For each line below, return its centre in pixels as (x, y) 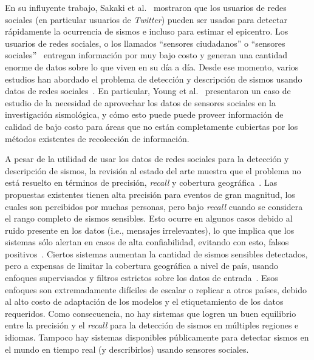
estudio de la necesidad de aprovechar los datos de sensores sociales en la (141, 102)
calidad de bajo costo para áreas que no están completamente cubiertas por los (152, 126)
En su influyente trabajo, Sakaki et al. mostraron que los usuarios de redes (146, 7)
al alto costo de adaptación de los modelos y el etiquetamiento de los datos (144, 301)
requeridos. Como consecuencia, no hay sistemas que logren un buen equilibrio (151, 313)
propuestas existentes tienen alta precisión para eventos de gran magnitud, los (150, 194)
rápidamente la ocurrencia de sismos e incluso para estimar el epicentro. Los (147, 31)
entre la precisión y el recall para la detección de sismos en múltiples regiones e (152, 325)
